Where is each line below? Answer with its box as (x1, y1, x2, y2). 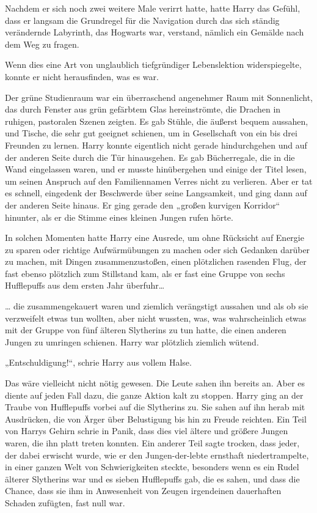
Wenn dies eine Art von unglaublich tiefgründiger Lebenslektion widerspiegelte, (5, 58, 302, 71)
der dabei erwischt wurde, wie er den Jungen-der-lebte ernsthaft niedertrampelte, (5, 448, 309, 461)
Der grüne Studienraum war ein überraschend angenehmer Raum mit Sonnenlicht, (5, 90, 313, 103)
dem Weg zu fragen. (5, 37, 79, 50)
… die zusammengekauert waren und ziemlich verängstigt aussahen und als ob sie (5, 300, 308, 312)
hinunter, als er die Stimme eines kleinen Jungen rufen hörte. (5, 210, 233, 223)
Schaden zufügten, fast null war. (5, 496, 125, 509)
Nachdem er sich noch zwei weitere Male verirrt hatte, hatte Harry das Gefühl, (5, 2, 301, 14)
